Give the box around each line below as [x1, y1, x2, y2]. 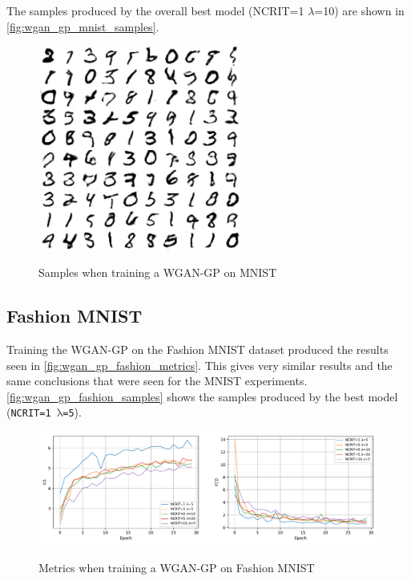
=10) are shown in [314, 2, 405, 18]
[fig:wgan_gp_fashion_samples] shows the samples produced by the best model [6, 388, 398, 404]
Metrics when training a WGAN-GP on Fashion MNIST [38, 559, 315, 575]
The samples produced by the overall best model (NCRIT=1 [6, 2, 304, 18]
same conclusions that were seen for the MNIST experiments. [6, 372, 308, 389]
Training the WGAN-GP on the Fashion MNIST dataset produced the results [6, 340, 389, 357]
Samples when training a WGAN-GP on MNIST [38, 264, 277, 281]
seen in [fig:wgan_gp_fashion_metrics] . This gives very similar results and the [6, 356, 393, 373]
